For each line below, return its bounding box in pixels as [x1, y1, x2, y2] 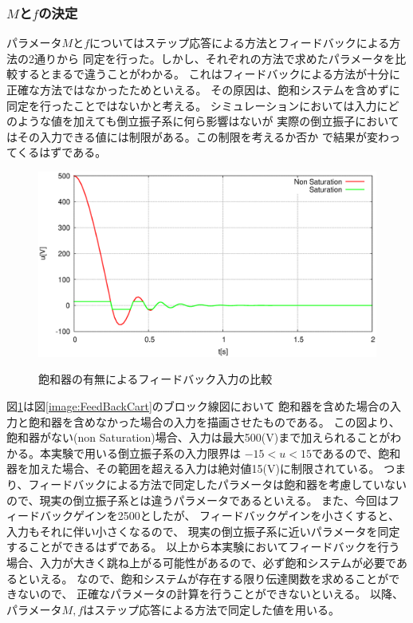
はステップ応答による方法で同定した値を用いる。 [83, 601, 340, 617]
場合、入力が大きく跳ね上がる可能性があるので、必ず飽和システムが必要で [6, 554, 396, 570]
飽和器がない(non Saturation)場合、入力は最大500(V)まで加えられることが [6, 429, 391, 446]
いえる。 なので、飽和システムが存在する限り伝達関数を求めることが [28, 569, 389, 586]
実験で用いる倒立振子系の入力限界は [50, 444, 241, 461]
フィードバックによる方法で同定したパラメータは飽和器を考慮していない [28, 476, 407, 492]
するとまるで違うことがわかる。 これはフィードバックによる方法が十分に [17, 65, 400, 82]
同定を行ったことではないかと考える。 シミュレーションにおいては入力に [6, 97, 388, 113]
